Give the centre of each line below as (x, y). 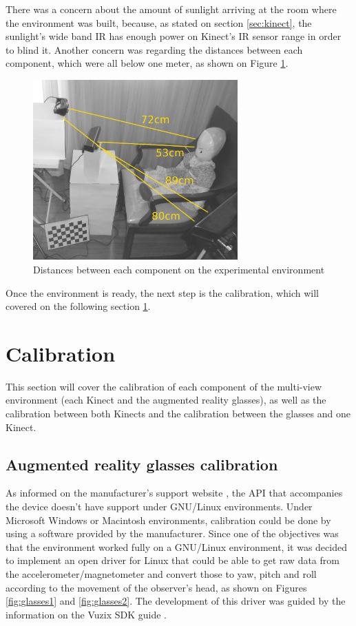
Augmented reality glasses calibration (142, 464)
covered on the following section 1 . (78, 306)
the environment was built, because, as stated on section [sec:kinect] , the (159, 22)
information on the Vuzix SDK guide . (86, 614)
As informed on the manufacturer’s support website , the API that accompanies (174, 493)
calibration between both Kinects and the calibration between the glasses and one (178, 414)
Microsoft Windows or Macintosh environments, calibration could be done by (168, 520)
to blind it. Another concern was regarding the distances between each (154, 49)
